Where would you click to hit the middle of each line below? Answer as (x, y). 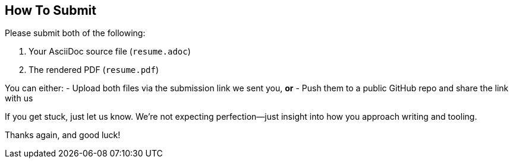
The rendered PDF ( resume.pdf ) (94, 70)
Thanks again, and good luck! (63, 135)
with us (19, 98)
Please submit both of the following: (75, 33)
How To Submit (51, 10)
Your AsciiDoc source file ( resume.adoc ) (110, 52)
